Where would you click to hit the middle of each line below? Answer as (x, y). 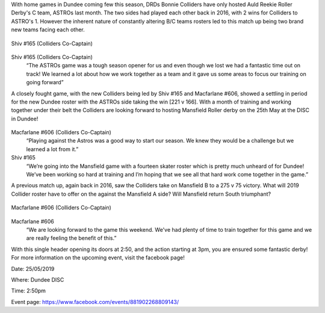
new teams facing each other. (48, 29)
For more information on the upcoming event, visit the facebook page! (98, 258)
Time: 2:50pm (29, 291)
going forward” (45, 82)
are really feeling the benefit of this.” (71, 238)
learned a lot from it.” (52, 149)
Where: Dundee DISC (38, 279)
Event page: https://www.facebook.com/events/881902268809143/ (95, 302)
